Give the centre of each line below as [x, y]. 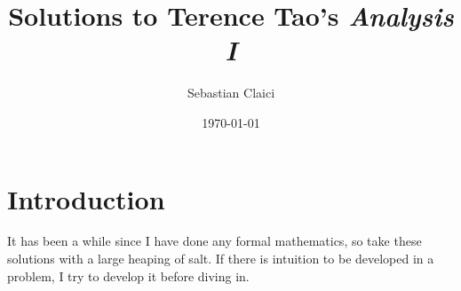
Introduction [86, 198]
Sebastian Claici [231, 93]
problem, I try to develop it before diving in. [128, 275]
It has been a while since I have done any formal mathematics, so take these [215, 241]
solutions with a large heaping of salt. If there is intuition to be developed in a [221, 259]
